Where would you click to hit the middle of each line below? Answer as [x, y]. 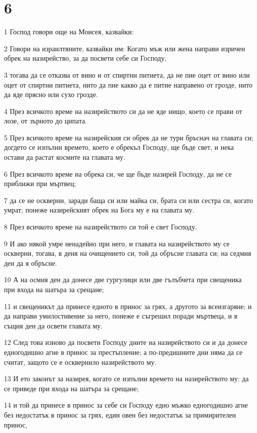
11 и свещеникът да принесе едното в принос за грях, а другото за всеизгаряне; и [128, 306]
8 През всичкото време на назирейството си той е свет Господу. [101, 227]
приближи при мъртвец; [40, 183]
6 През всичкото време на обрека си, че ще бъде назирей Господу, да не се [118, 173]
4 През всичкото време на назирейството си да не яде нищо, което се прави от [123, 111]
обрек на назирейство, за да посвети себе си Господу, [85, 58]
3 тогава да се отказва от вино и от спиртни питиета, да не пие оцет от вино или [127, 74]
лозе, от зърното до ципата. [45, 121]
